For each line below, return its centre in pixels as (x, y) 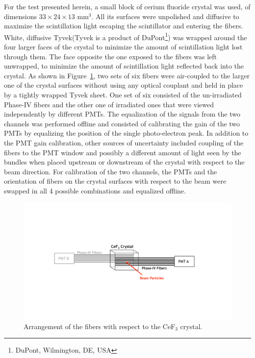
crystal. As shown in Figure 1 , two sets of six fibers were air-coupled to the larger (127, 75)
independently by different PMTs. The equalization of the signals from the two (122, 114)
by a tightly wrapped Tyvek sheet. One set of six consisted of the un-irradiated (123, 95)
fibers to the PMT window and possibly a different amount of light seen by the (123, 152)
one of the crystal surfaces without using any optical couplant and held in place (124, 85)
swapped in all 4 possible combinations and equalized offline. (95, 190)
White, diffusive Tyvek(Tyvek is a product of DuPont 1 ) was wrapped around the (126, 36)
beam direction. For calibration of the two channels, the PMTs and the (111, 171)
